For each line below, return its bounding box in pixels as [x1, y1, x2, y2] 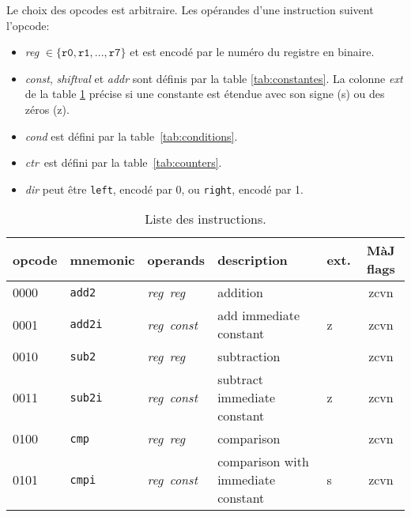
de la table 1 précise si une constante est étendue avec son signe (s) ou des [25, 85, 385, 102]
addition [217, 283, 263, 302]
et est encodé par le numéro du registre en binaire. [130, 43, 375, 60]
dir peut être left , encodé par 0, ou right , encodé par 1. [25, 180, 304, 197]
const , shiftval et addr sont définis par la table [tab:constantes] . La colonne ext [25, 70, 403, 86]
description [217, 250, 288, 269]
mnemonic [70, 250, 135, 269]
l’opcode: [6, 17, 50, 33]
